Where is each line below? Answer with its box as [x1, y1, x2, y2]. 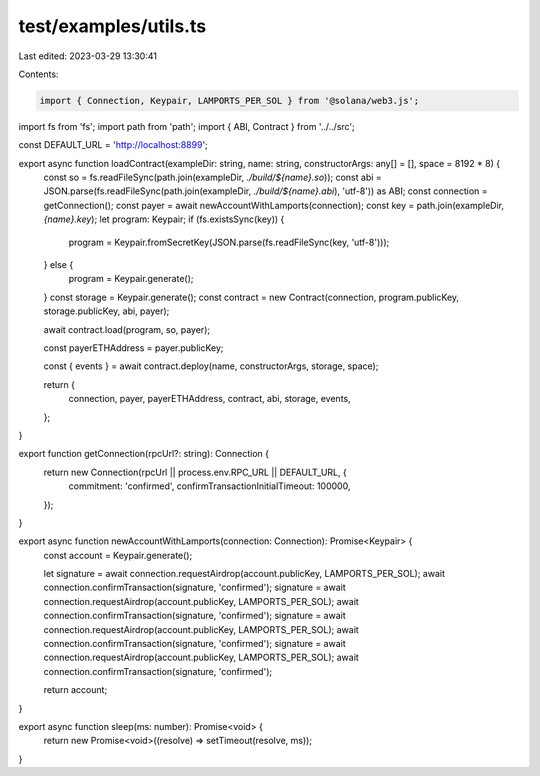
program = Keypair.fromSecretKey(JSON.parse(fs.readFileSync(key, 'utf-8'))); [68, 236, 390, 248]
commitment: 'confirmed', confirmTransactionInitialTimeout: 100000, [68, 480, 351, 492]
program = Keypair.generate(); [68, 273, 194, 285]
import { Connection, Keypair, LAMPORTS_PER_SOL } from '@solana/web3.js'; [39, 95, 420, 106]
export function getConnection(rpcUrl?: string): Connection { [18, 448, 270, 460]
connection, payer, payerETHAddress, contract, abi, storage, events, [68, 393, 351, 405]
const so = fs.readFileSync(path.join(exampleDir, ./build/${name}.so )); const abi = [43, 171, 382, 184]
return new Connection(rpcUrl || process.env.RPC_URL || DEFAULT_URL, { [43, 466, 347, 478]
